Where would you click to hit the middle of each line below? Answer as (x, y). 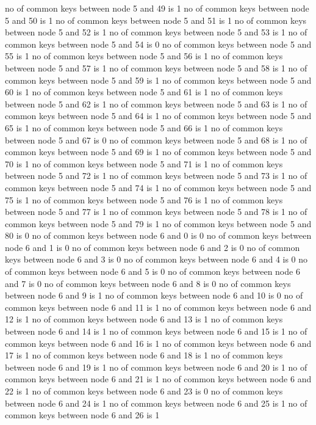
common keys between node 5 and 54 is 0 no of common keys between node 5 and (158, 44)
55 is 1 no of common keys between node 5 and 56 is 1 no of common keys (144, 56)
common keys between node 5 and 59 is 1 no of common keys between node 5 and (158, 80)
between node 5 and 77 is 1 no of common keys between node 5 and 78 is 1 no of (156, 212)
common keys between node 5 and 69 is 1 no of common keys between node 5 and (158, 152)
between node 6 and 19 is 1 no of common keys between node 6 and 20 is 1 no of (156, 367)
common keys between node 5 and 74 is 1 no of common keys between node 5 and (158, 187)
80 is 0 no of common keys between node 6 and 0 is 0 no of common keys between (158, 235)
